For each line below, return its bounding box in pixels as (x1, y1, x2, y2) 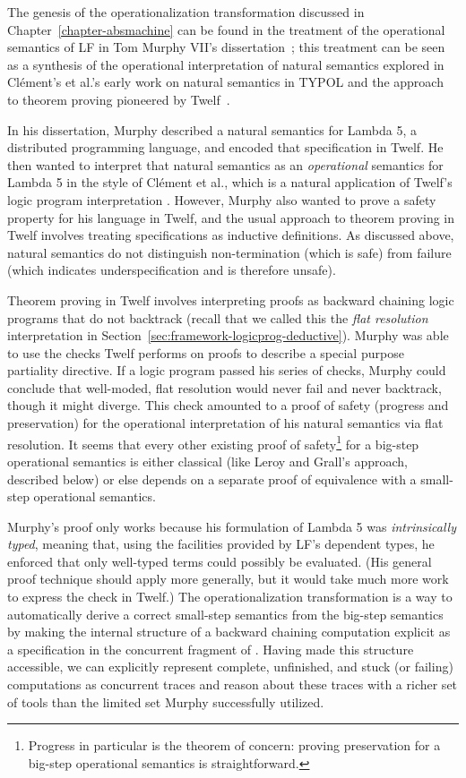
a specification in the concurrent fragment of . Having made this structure (7, 639, 414, 658)
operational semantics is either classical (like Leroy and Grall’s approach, (7, 451, 408, 470)
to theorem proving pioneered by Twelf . (7, 90, 230, 108)
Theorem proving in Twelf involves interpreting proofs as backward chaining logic (7, 290, 454, 309)
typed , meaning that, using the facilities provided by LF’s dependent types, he (7, 534, 435, 553)
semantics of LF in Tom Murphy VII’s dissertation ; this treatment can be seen (7, 38, 445, 56)
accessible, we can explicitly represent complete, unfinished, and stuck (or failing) (7, 657, 453, 676)
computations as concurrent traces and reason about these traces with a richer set (7, 675, 458, 694)
